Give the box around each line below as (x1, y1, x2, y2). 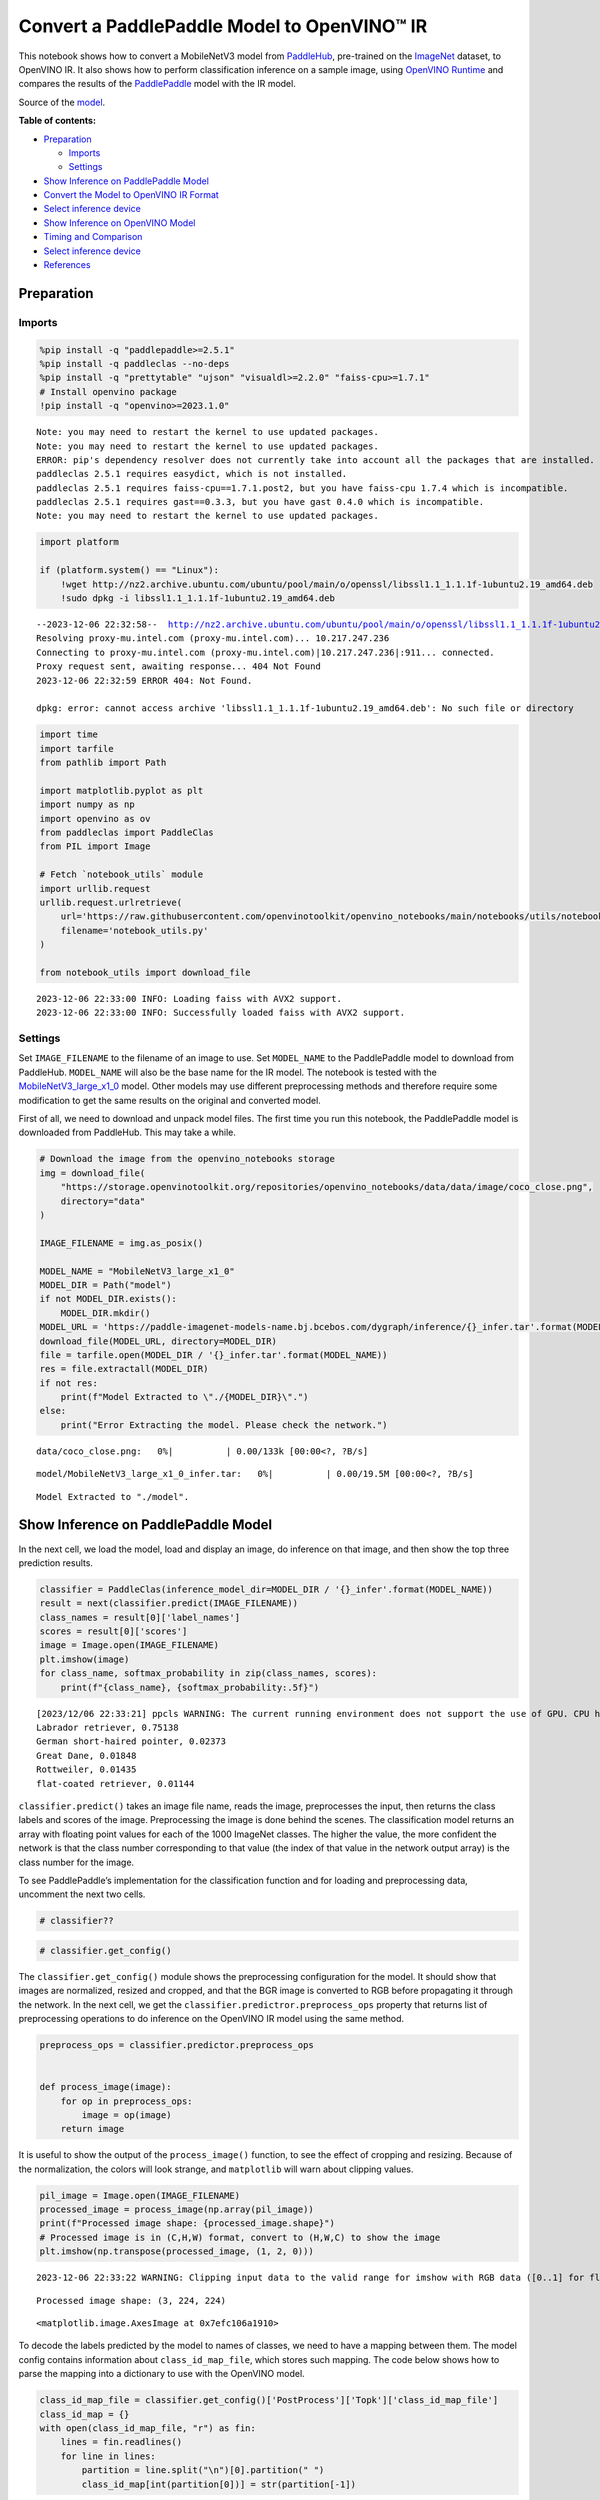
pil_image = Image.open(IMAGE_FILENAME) (39, 2190, 240, 2201)
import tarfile (39, 743, 114, 754)
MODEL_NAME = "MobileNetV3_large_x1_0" (39, 1265, 235, 1277)
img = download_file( (39, 1167, 146, 1179)
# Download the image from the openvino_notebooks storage (39, 1153, 335, 1165)
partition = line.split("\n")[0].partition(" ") (81, 2465, 325, 2476)
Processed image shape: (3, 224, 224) (36, 2295, 227, 2306)
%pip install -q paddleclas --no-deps (39, 358, 230, 369)
